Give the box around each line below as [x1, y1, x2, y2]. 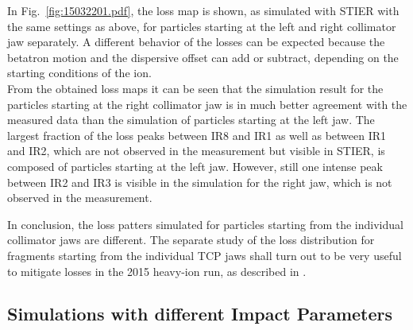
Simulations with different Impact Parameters [7, 301, 393, 326]
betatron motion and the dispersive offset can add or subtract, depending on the [7, 49, 399, 65]
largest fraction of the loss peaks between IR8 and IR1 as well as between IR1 [7, 126, 387, 143]
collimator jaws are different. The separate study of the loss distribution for [7, 231, 375, 248]
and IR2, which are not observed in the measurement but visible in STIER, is [7, 142, 385, 159]
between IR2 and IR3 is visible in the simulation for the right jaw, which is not [7, 173, 392, 190]
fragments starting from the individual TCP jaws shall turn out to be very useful [7, 247, 402, 263]
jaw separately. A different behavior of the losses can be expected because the [7, 33, 385, 50]
